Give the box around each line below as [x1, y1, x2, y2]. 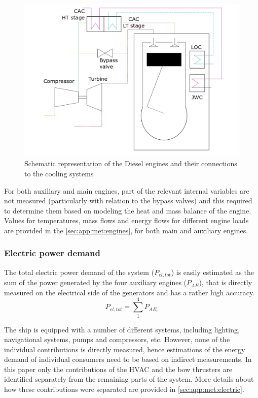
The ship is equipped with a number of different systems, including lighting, [4, 324, 240, 334]
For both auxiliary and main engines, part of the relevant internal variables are [4, 185, 249, 196]
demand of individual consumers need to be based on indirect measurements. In [4, 354, 252, 364]
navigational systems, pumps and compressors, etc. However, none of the [4, 334, 230, 345]
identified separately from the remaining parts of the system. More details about [4, 374, 254, 384]
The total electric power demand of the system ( [4, 266, 155, 277]
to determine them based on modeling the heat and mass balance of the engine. [4, 205, 251, 216]
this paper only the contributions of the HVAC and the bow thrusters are [4, 363, 233, 374]
